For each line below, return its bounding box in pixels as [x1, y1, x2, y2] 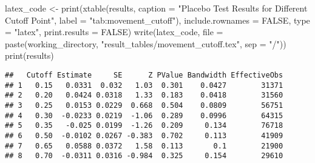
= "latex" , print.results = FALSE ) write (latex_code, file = [5, 25, 223, 38]
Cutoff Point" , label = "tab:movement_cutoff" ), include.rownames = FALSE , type [5, 13, 310, 26]
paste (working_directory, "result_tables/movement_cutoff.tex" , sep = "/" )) [5, 37, 286, 50]
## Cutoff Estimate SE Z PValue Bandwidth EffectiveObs [5, 70, 283, 79]
